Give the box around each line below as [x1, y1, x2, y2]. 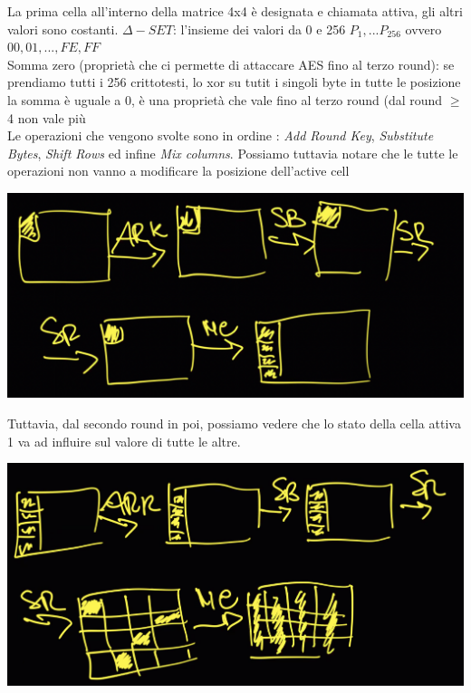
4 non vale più [7, 108, 86, 127]
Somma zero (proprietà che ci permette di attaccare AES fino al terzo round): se [7, 54, 455, 73]
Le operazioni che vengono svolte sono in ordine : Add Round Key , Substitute [7, 126, 434, 145]
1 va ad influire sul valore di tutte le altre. [7, 431, 241, 450]
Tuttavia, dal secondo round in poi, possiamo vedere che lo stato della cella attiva [7, 413, 461, 432]
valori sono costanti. [7, 19, 119, 38]
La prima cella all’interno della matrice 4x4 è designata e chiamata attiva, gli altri [7, 2, 463, 20]
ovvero [405, 19, 442, 38]
